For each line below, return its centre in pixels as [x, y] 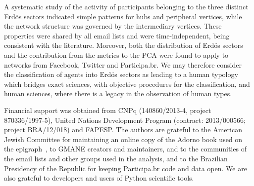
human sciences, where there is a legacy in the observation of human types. [118, 93]
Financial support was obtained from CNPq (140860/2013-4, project [108, 110]
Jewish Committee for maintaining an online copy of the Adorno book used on [123, 139]
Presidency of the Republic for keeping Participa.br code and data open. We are [126, 168]
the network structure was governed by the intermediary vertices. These [113, 26]
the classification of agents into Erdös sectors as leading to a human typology [121, 74]
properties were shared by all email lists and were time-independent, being [117, 35]
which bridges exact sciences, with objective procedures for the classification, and [127, 84]
